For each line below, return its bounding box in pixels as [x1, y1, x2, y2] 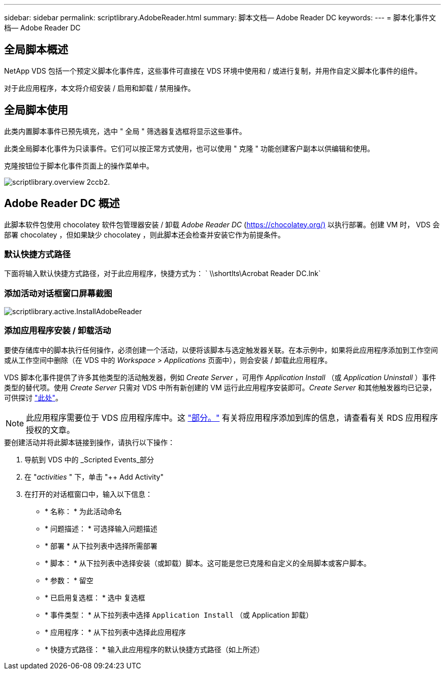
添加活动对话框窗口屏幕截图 [4, 288, 112, 298]
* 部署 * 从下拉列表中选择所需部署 [45, 541, 157, 550]
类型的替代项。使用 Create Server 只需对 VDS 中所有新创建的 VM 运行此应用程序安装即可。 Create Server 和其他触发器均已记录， [4, 383, 436, 392]
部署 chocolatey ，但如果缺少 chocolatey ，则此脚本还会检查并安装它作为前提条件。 [4, 230, 285, 239]
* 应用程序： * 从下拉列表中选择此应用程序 [45, 627, 186, 636]
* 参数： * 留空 [45, 576, 93, 585]
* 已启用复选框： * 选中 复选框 [45, 593, 145, 602]
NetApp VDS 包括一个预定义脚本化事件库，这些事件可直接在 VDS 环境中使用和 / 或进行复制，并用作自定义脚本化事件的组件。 [4, 66, 422, 75]
